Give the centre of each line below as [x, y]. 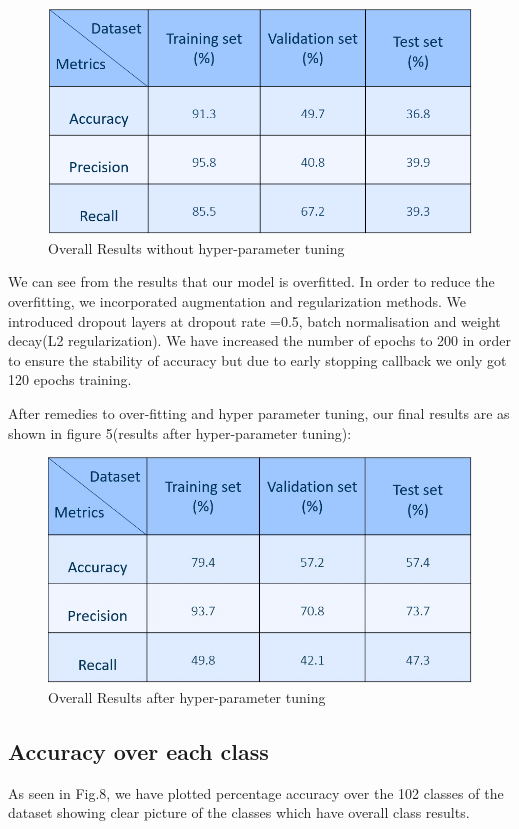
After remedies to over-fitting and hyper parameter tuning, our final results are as [259, 413]
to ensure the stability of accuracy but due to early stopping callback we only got [257, 359]
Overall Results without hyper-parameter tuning [196, 247]
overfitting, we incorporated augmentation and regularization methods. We [237, 301]
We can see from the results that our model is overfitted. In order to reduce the [251, 281]
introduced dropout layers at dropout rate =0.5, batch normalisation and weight [254, 320]
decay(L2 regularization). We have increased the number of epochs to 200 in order [260, 340]
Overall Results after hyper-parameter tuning [187, 696]
